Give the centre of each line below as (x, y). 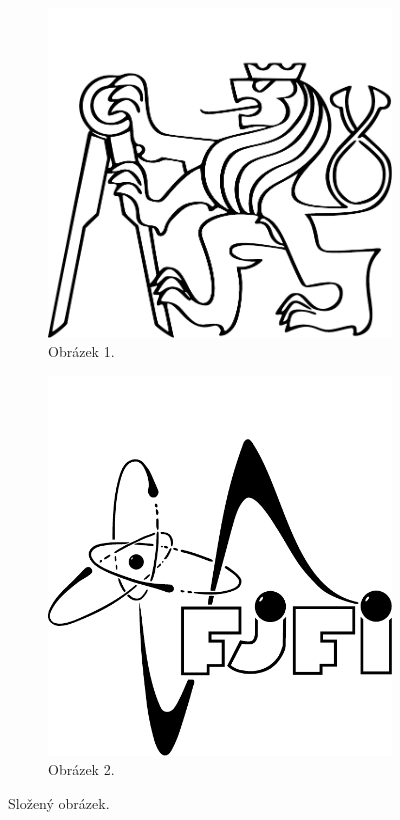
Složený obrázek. (59, 803)
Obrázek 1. (81, 351)
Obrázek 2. (81, 769)
